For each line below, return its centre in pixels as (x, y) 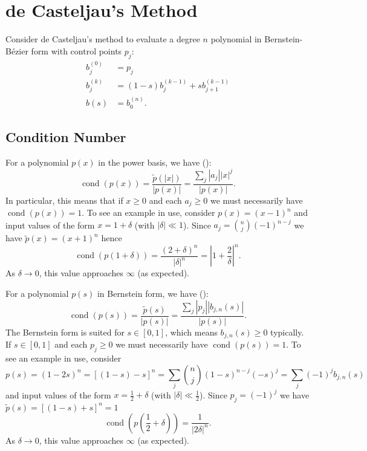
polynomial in (236, 39)
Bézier (17, 50)
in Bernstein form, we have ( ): (153, 294)
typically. (287, 332)
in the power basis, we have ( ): (155, 162)
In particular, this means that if (64, 200)
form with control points (76, 50)
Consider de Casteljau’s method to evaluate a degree (103, 39)
